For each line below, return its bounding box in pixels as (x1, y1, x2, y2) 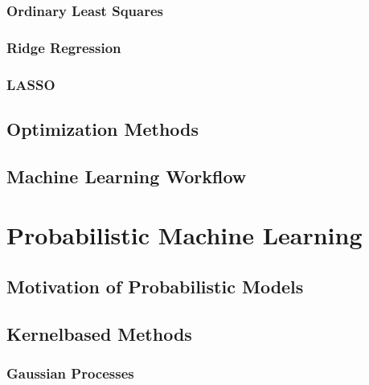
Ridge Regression (6, 37, 121, 57)
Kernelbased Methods (6, 321, 192, 346)
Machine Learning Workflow (6, 163, 247, 188)
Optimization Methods (6, 116, 199, 141)
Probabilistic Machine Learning (6, 219, 363, 252)
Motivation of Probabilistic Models (6, 273, 304, 298)
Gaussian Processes (6, 362, 134, 383)
